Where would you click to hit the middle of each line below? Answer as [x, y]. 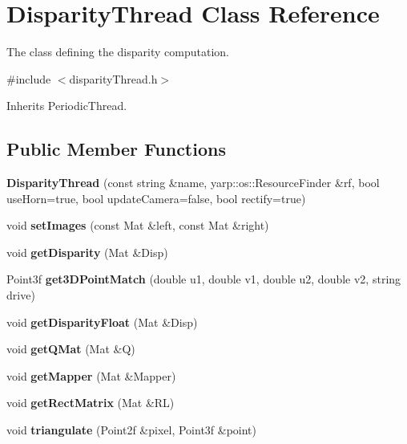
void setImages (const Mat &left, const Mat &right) [138, 225]
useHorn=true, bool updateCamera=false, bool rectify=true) [156, 198]
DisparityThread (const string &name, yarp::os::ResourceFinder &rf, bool [193, 183]
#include [29, 78]
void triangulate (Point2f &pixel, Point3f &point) [132, 430]
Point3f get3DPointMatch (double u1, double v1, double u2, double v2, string [204, 279]
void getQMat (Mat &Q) [71, 349]
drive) [21, 295]
